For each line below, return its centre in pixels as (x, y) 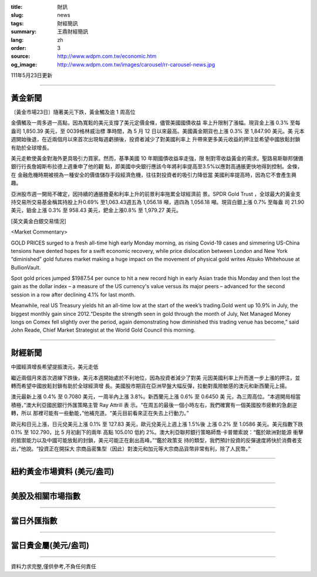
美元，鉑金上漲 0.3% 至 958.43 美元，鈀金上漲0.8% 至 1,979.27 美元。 (96, 210)
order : (18, 48)
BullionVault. (26, 267)
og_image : (24, 64)
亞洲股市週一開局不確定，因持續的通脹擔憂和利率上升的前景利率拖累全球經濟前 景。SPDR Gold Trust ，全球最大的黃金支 (156, 194)
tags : (17, 23)
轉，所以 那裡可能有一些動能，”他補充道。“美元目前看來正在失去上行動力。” (100, 413)
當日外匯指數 (34, 521)
